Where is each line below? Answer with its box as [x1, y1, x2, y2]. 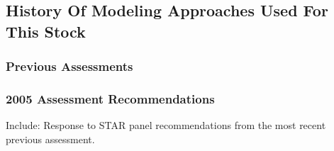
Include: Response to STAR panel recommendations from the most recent [6, 118, 326, 133]
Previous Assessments [6, 57, 133, 75]
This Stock [6, 20, 86, 42]
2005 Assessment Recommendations [6, 89, 215, 107]
